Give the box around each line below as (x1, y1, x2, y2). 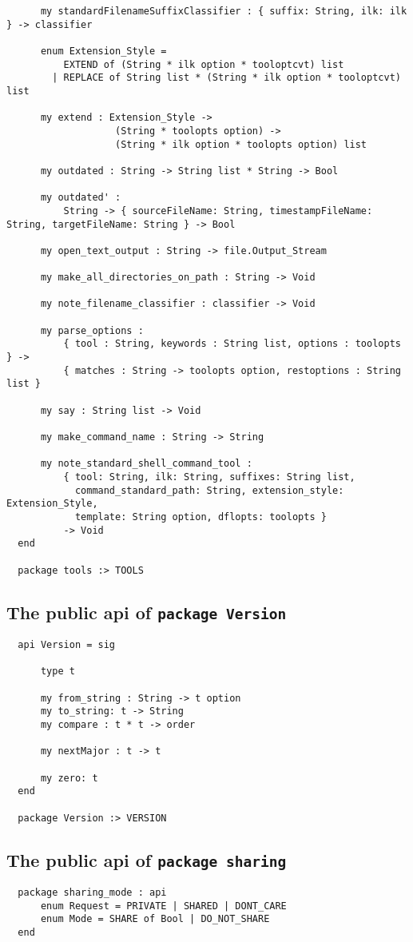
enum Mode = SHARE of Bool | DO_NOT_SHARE (40, 913, 270, 925)
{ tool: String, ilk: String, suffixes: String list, (63, 471, 355, 483)
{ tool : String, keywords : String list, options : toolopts (63, 338, 401, 350)
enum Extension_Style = (40, 45, 167, 57)
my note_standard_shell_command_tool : (40, 458, 252, 470)
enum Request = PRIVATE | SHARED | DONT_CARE (40, 900, 287, 912)
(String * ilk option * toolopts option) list (115, 138, 367, 150)
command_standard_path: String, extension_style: (74, 484, 344, 496)
